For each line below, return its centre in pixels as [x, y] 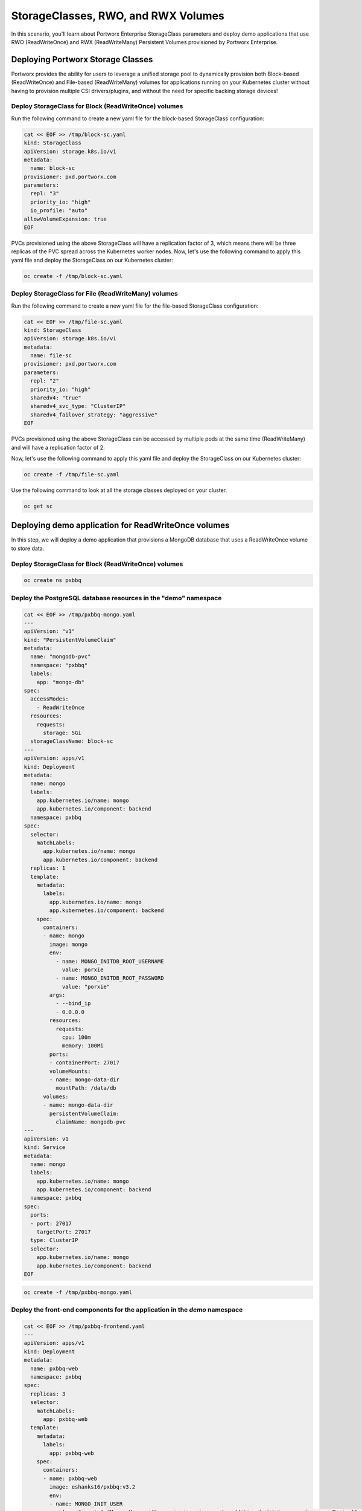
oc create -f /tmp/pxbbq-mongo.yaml [78, 1292]
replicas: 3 [48, 1394]
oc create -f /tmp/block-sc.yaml [73, 276]
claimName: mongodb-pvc [91, 1122]
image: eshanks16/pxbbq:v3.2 [92, 1487]
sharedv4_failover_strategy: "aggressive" [94, 415]
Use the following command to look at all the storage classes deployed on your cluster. [119, 490]
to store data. [28, 548]
